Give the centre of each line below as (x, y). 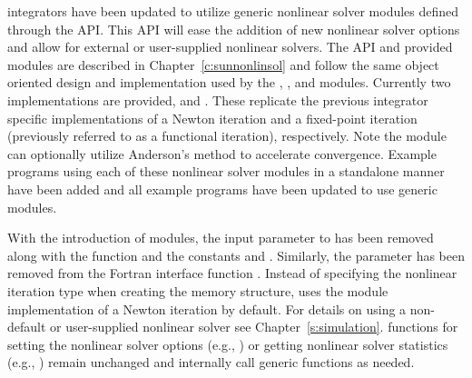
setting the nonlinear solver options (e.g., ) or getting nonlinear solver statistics (228, 344)
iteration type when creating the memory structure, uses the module (198, 290)
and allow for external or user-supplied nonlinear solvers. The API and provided (230, 47)
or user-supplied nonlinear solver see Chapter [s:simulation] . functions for (254, 327)
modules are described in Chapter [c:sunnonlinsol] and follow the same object (223, 64)
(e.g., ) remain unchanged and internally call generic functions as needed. (211, 362)
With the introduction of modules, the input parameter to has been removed (221, 238)
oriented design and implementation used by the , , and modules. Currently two (229, 82)
